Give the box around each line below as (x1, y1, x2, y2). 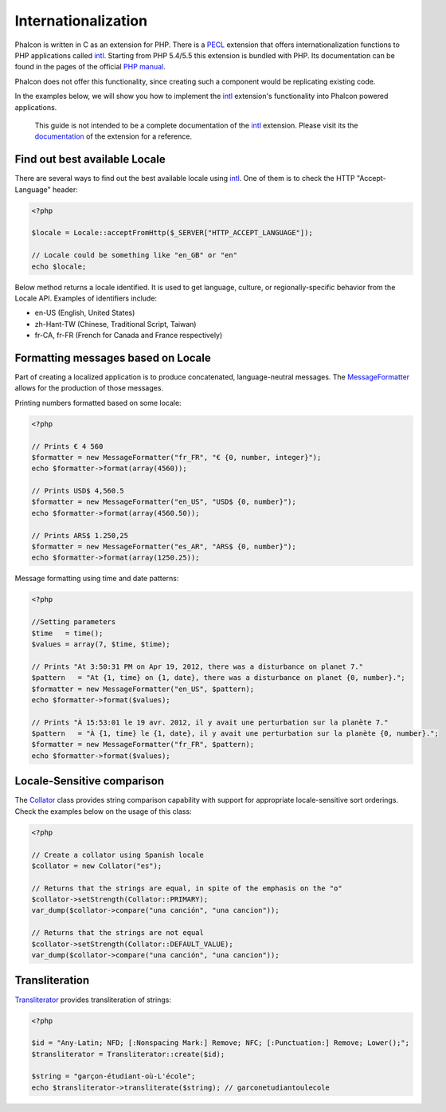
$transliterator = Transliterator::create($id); (31, 1049, 225, 1059)
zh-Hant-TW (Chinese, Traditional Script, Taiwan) (34, 319, 197, 328)
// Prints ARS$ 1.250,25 (31, 531, 129, 540)
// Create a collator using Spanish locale (31, 850, 205, 859)
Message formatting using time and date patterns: (14, 574, 179, 584)
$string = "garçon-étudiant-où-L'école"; (31, 1072, 196, 1081)
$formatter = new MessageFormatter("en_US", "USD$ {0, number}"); (31, 497, 296, 506)
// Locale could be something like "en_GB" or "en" (31, 251, 238, 260)
